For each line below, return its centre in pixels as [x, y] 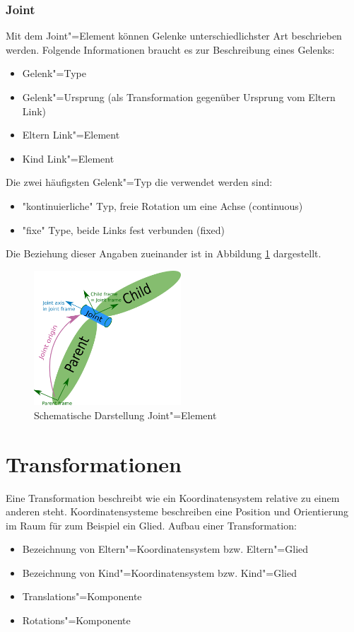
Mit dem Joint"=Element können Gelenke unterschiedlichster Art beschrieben [174, 36]
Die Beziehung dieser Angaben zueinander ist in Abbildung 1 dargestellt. [164, 253]
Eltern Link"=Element [71, 135]
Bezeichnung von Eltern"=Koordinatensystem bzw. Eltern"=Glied [165, 549]
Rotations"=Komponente [76, 620]
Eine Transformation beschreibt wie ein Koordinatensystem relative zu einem [173, 497]
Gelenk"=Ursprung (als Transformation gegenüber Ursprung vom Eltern [179, 97]
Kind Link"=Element [68, 158]
